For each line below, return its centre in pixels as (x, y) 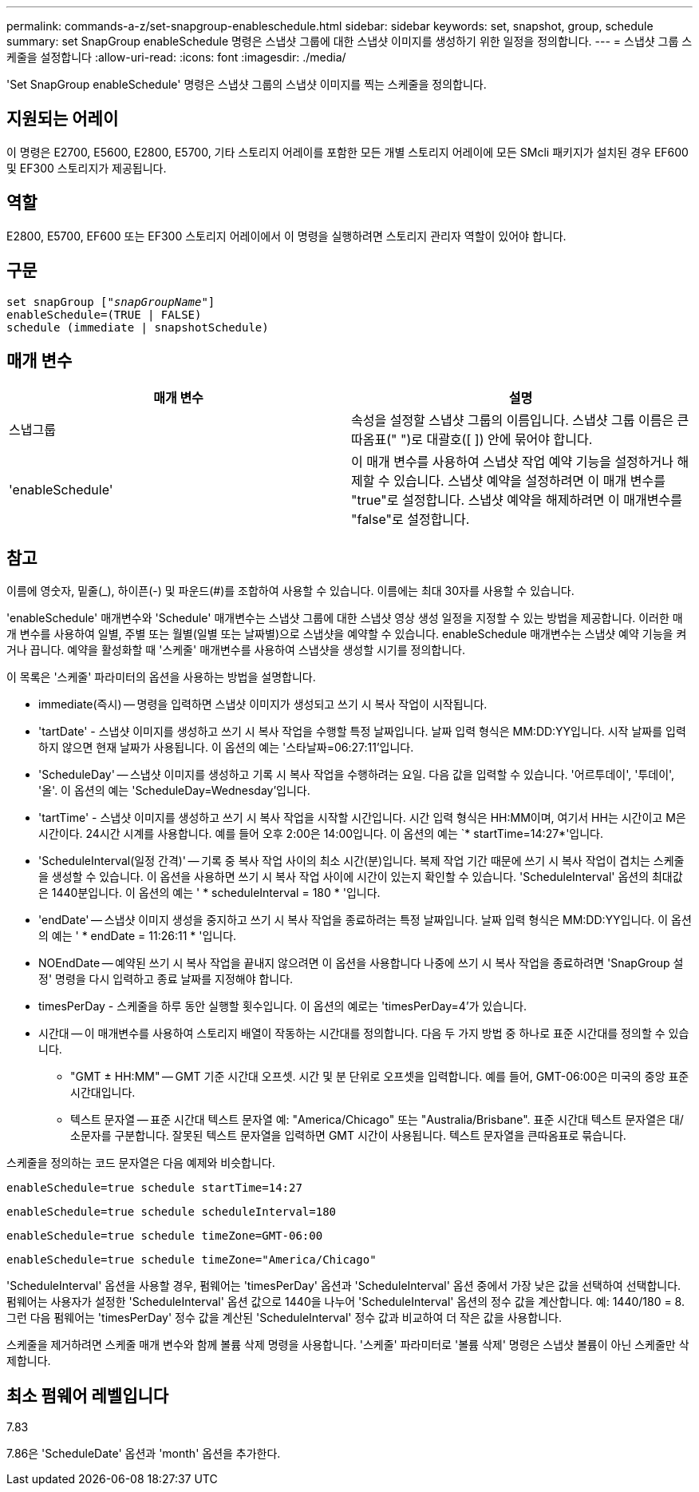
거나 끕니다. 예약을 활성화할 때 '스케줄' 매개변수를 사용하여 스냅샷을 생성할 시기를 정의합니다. (236, 650)
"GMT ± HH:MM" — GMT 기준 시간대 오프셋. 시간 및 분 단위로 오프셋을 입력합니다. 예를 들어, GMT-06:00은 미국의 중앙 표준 (380, 1077)
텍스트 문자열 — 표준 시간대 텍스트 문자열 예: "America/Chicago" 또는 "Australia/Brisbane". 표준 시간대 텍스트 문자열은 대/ (377, 1120)
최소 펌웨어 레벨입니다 (88, 1395)
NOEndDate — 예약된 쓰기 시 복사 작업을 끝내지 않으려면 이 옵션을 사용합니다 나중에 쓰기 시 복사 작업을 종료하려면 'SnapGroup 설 (361, 963)
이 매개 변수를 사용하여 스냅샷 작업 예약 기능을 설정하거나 (513, 462)
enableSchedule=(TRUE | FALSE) (104, 314)
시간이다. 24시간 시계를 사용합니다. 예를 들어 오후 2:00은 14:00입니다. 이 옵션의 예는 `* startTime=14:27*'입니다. (321, 834)
